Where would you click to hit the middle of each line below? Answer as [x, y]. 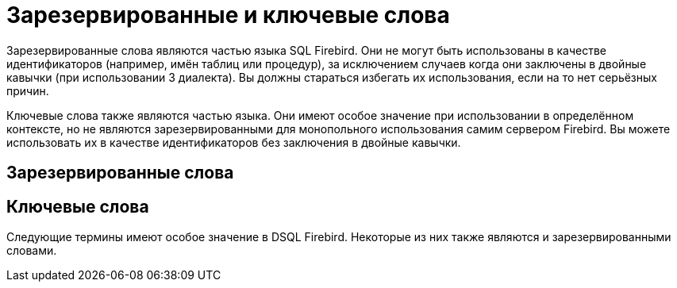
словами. [32, 251]
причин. [28, 90]
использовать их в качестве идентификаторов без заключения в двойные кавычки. [234, 142]
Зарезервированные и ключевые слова [228, 15]
